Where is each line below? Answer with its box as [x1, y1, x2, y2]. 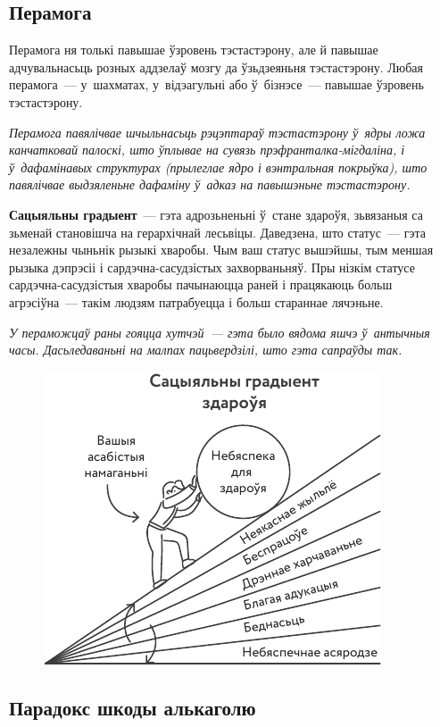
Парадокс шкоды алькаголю [9, 693, 256, 721]
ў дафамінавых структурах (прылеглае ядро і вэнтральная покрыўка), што [9, 157, 428, 176]
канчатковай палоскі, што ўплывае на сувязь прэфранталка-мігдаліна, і [9, 140, 405, 159]
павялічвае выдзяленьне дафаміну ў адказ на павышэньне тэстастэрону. [9, 175, 411, 194]
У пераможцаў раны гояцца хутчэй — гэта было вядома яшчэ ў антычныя [9, 322, 430, 341]
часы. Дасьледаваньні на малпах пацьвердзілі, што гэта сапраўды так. [9, 340, 403, 359]
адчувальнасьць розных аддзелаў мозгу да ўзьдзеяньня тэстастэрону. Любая [9, 57, 423, 76]
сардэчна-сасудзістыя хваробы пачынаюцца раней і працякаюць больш [9, 275, 393, 294]
